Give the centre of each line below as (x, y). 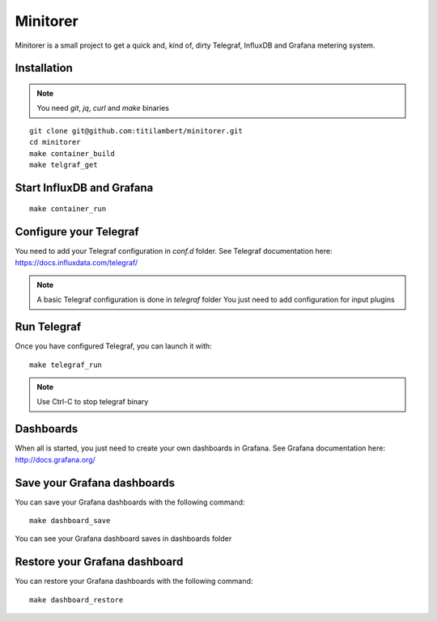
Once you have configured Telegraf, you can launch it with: (113, 346)
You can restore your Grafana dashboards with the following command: (134, 581)
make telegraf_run (66, 365)
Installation (44, 68)
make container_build (72, 153)
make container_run (68, 209)
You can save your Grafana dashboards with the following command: (130, 502)
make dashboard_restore (76, 600)
